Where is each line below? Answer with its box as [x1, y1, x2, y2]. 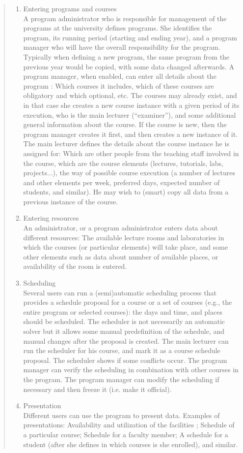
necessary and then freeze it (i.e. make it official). [23, 384, 172, 394]
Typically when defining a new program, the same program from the [23, 51, 230, 62]
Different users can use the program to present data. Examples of [23, 410, 220, 420]
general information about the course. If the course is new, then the [23, 119, 227, 129]
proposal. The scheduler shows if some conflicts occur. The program [23, 355, 227, 365]
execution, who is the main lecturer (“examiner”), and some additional [23, 109, 236, 120]
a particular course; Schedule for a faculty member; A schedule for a [23, 429, 228, 439]
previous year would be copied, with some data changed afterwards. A [23, 61, 234, 71]
